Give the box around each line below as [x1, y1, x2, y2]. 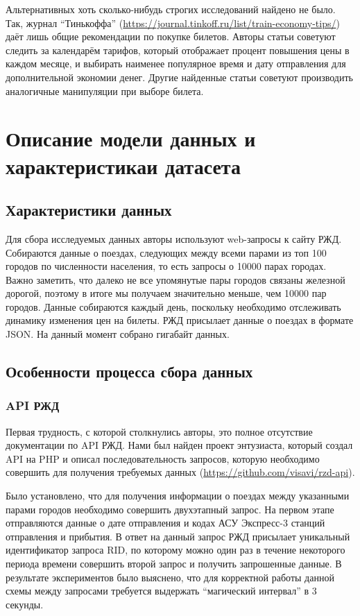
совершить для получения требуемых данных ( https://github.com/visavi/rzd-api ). [6, 465, 355, 479]
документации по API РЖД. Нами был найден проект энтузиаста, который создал [6, 438, 353, 452]
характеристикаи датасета [6, 151, 241, 180]
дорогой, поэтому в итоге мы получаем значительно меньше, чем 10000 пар [6, 286, 327, 300]
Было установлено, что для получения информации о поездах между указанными [6, 488, 350, 503]
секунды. [6, 597, 44, 611]
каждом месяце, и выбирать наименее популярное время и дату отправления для [6, 56, 346, 71]
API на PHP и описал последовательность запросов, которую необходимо [6, 451, 320, 465]
